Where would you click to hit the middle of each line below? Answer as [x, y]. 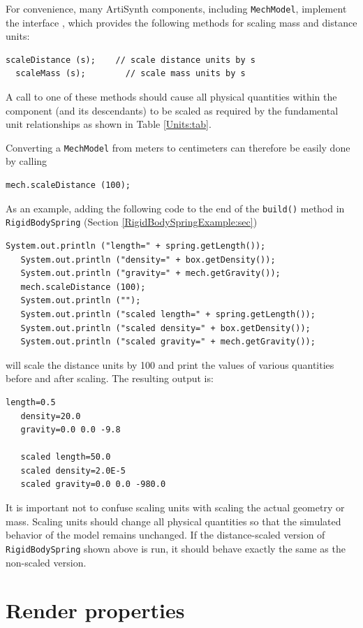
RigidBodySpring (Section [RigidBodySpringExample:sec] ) [132, 222]
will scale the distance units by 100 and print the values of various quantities [170, 364]
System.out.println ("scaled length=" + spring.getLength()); [168, 314]
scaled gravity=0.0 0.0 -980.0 [93, 484]
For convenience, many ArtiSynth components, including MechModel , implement [176, 8]
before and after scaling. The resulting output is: [110, 378]
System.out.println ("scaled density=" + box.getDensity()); [165, 328]
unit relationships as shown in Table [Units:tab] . [109, 124]
